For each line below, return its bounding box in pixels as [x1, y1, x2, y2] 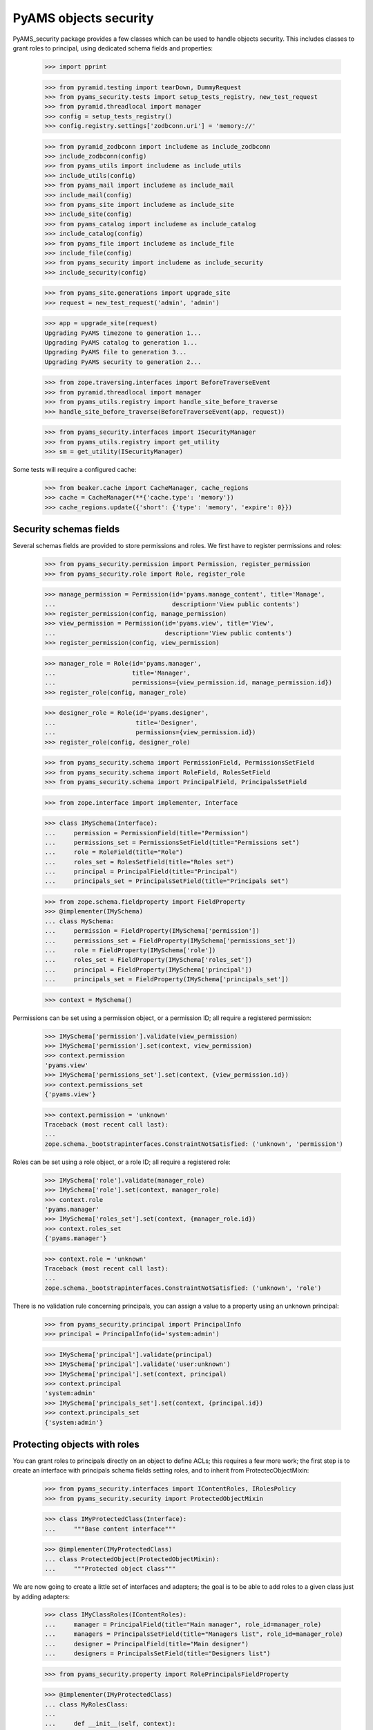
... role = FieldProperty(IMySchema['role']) [44, 946, 216, 954]
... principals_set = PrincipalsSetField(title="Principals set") [44, 877, 289, 885]
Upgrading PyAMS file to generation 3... [44, 348, 187, 356]
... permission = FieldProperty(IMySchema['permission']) [44, 927, 260, 935]
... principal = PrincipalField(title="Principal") [44, 868, 238, 875]
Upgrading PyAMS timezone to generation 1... [44, 329, 202, 337]
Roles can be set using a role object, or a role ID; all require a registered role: [12, 1158, 231, 1166]
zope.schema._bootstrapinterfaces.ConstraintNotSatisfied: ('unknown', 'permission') [44, 1140, 343, 1148]
